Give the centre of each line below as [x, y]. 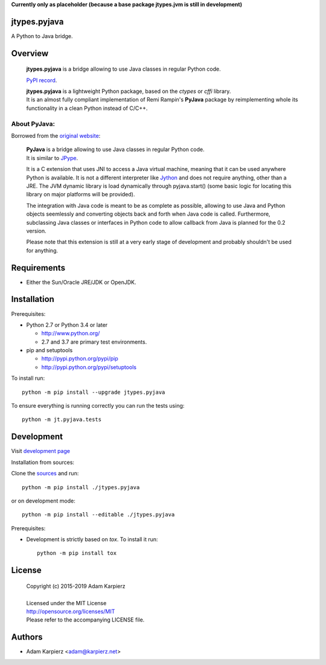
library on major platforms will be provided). [81, 194]
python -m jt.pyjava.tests [62, 419]
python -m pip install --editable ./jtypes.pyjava [98, 515]
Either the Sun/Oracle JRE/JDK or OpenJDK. [81, 282]
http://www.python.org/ [71, 333]
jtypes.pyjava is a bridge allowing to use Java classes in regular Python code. [123, 69]
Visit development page [41, 451]
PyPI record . [42, 80]
